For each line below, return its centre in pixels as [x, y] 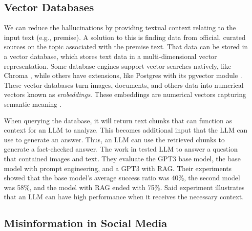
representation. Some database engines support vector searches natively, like [118, 66]
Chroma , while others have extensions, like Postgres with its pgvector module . [123, 75]
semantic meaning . [33, 104]
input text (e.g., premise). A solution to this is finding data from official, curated [125, 37]
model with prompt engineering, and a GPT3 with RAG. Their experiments [118, 168]
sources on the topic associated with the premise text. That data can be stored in [126, 47]
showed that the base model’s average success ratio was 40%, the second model [122, 178]
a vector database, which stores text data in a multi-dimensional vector [111, 56]
